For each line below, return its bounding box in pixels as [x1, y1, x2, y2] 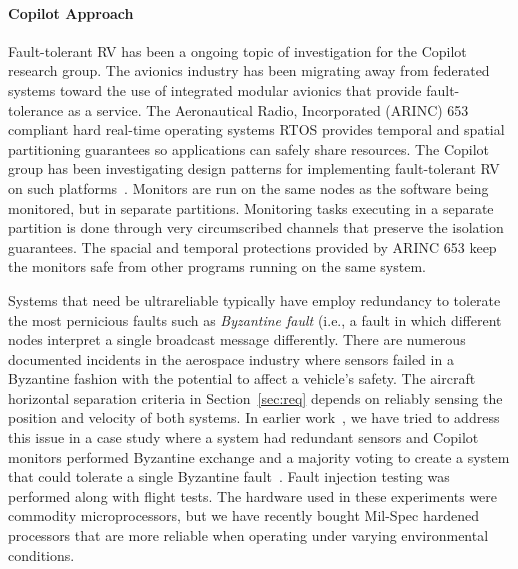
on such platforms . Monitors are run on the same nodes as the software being [8, 177, 489, 198]
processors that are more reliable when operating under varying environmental [8, 525, 489, 546]
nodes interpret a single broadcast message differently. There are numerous [8, 329, 466, 350]
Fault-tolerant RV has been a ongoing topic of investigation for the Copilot [8, 40, 467, 61]
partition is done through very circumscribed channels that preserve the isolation [8, 217, 504, 238]
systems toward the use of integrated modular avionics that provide [8, 79, 422, 100]
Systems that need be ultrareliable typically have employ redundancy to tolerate [8, 289, 501, 310]
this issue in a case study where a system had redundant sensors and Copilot [8, 427, 479, 448]
